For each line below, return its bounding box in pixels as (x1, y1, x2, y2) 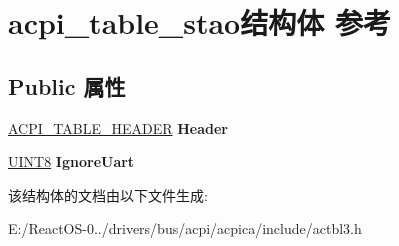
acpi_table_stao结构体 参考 (8, 2, 391, 43)
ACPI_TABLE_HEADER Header (8, 117, 228, 138)
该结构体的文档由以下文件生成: (8, 184, 208, 205)
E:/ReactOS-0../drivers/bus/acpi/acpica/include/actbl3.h (8, 218, 362, 239)
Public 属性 (8, 70, 126, 101)
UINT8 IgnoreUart (8, 151, 135, 172)
